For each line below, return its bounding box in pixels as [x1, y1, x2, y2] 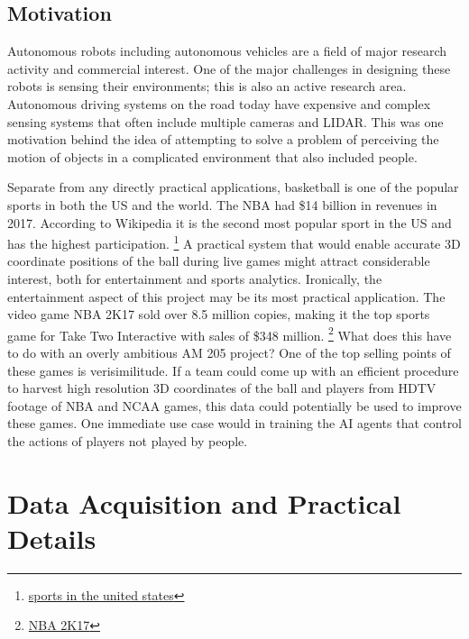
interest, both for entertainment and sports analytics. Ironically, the [7, 269, 382, 288]
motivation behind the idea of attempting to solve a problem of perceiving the [7, 130, 439, 149]
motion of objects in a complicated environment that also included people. [7, 147, 418, 166]
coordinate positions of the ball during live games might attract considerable [7, 251, 430, 270]
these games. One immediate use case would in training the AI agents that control [7, 414, 463, 433]
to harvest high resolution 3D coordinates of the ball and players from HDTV [7, 379, 437, 397]
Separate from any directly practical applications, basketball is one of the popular [7, 178, 459, 196]
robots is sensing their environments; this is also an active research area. [7, 77, 407, 96]
